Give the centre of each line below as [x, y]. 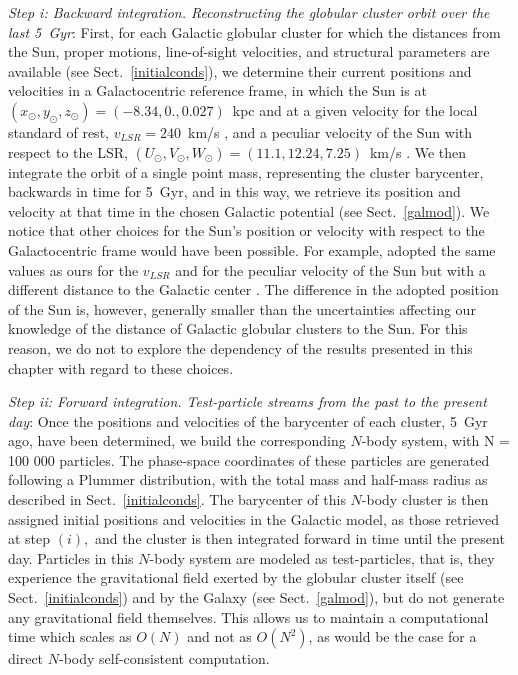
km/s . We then [418, 151]
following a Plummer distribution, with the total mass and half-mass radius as [248, 479]
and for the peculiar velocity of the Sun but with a [330, 269]
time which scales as [70, 636]
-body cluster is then [425, 499]
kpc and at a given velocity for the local [355, 109]
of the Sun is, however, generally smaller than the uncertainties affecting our [242, 308]
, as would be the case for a [392, 636]
